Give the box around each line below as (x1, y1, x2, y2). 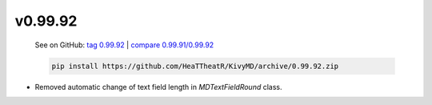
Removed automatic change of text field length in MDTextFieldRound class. (34, 82, 282, 91)
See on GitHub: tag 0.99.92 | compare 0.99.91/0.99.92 (34, 40, 214, 50)
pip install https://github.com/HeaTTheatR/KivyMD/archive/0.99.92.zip (51, 61, 339, 71)
